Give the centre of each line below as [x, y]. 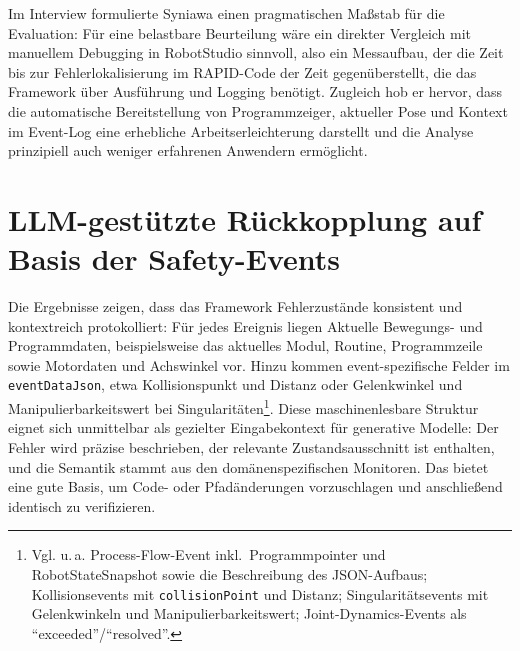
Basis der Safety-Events [174, 258]
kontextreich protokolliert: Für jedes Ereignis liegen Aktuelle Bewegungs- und [245, 325]
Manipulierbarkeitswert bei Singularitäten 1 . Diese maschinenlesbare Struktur [243, 406]
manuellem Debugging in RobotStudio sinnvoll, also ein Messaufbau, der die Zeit [256, 52]
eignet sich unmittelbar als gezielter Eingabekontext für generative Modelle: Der [253, 427]
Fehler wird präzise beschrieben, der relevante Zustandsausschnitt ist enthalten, [251, 446]
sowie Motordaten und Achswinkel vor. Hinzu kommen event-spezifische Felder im [259, 364]
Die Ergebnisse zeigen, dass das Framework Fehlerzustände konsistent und [235, 306]
